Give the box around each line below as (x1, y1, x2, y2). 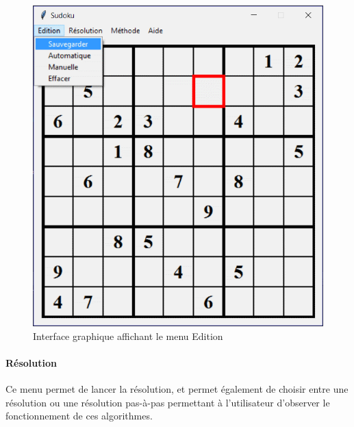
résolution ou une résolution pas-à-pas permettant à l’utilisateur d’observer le (5, 395, 330, 409)
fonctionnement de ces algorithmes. (5, 408, 153, 423)
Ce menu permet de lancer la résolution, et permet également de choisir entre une (5, 382, 349, 396)
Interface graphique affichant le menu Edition (33, 328, 223, 343)
